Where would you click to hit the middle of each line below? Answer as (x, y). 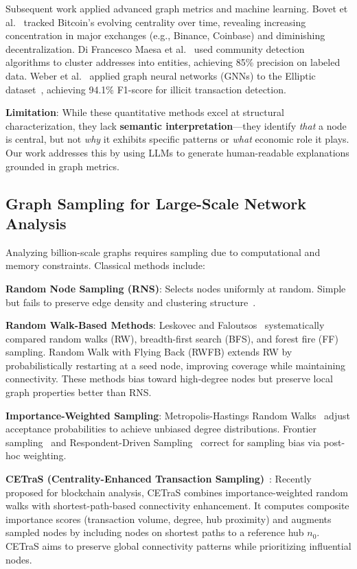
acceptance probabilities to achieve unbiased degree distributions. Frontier (161, 429)
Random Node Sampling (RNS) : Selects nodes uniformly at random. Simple (176, 288)
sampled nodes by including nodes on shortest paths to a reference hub (155, 532)
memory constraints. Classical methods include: (105, 265)
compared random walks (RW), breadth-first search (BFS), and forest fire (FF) (172, 338)
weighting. (45, 455)
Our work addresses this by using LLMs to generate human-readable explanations (177, 152)
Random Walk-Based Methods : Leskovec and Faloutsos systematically (165, 325)
